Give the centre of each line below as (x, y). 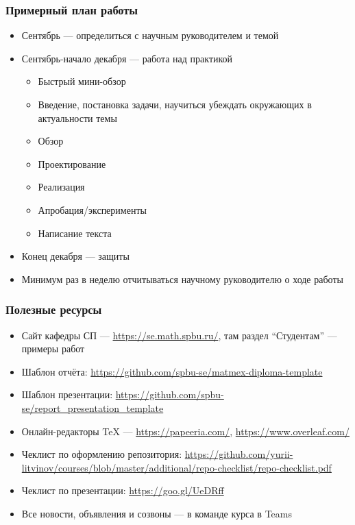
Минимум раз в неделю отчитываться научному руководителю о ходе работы (182, 279)
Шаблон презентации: (67, 394)
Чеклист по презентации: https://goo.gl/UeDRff (123, 490)
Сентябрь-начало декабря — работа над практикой (127, 58)
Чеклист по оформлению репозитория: (102, 454)
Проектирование (72, 163)
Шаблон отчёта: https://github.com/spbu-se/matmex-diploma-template (172, 371)
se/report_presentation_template (93, 407)
